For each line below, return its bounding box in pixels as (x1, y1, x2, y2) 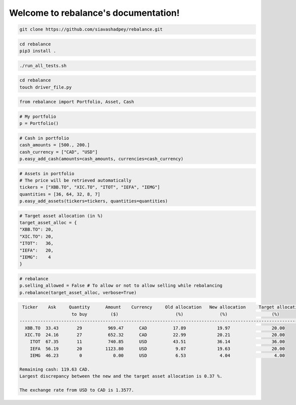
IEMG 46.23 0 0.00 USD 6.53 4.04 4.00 (30, 353, 285, 359)
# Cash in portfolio (19, 135, 69, 141)
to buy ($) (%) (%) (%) (72, 311, 280, 317)
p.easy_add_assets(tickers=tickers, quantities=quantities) (19, 198, 168, 204)
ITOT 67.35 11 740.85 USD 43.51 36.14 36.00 (30, 339, 285, 345)
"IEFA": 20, (19, 247, 54, 253)
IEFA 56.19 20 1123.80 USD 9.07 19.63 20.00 (30, 346, 285, 351)
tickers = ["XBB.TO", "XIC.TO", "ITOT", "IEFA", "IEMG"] (19, 184, 160, 190)
